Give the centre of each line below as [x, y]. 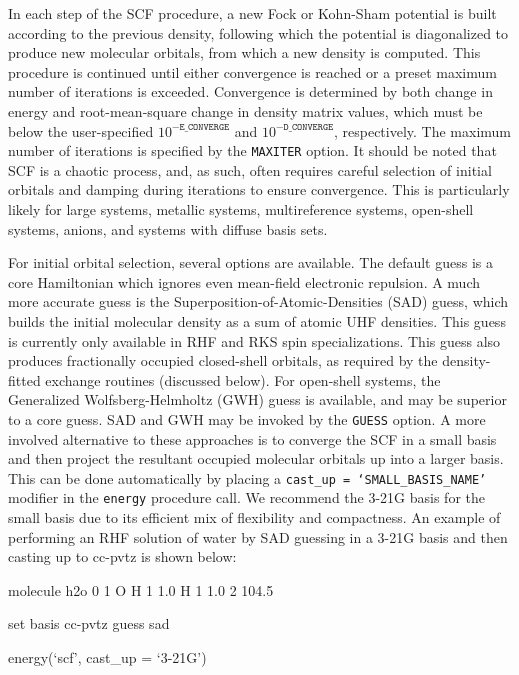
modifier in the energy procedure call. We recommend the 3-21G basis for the [246, 497]
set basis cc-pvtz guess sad [89, 623]
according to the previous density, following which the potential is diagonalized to [258, 32]
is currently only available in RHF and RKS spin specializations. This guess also [254, 340]
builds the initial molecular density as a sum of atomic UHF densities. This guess [257, 320]
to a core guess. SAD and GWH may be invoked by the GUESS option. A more [247, 418]
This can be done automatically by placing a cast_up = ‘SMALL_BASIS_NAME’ [247, 477]
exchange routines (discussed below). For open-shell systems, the [243, 379]
